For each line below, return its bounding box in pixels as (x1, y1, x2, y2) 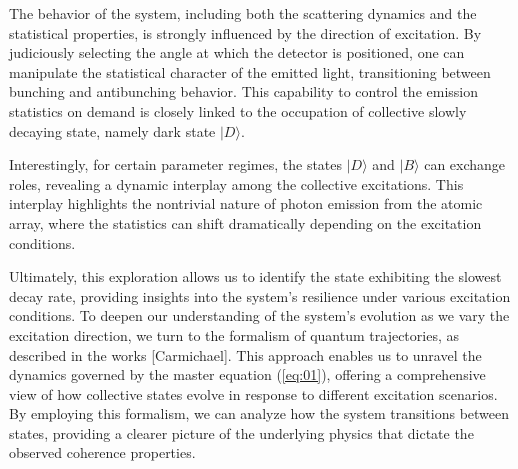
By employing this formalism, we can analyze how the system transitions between (9, 403, 510, 424)
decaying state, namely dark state (9, 120, 216, 141)
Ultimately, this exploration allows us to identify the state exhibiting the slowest (9, 266, 502, 287)
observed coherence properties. (9, 442, 196, 463)
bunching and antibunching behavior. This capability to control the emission (9, 81, 478, 102)
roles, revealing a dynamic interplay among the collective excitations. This (9, 173, 464, 194)
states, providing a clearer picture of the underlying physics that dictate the (9, 422, 474, 443)
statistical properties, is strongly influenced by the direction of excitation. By (9, 22, 482, 43)
